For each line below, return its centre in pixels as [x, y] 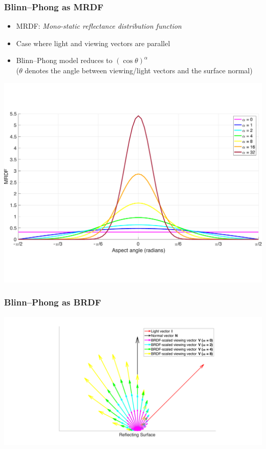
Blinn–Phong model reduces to [64, 60]
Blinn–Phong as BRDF [53, 302]
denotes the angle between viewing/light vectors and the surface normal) [139, 70]
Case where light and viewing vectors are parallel [93, 43]
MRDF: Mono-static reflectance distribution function [99, 26]
